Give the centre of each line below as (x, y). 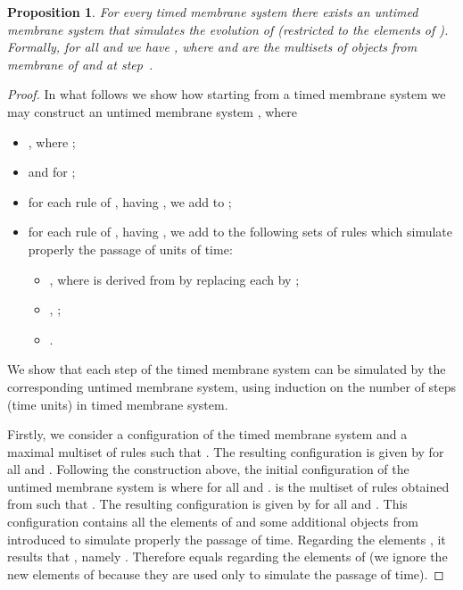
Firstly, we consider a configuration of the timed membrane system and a (207, 434)
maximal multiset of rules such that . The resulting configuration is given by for (226, 451)
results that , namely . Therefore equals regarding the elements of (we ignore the (227, 557)
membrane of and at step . (80, 64)
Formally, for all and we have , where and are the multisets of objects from (212, 47)
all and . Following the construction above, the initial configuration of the (208, 469)
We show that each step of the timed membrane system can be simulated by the (227, 369)
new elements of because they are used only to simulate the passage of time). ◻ (226, 573)
